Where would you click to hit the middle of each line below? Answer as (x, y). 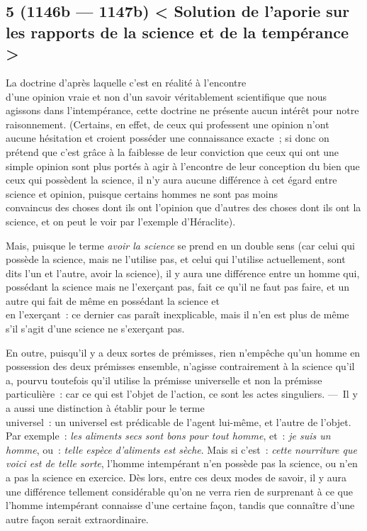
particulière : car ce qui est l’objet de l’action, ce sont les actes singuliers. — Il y (182, 394)
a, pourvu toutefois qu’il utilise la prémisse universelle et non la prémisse (164, 380)
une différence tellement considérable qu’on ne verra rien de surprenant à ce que (180, 491)
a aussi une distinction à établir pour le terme (105, 408)
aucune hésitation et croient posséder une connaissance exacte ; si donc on (168, 138)
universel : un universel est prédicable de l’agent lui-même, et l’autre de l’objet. (179, 421)
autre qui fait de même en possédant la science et (113, 300)
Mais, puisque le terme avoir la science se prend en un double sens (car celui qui (180, 245)
